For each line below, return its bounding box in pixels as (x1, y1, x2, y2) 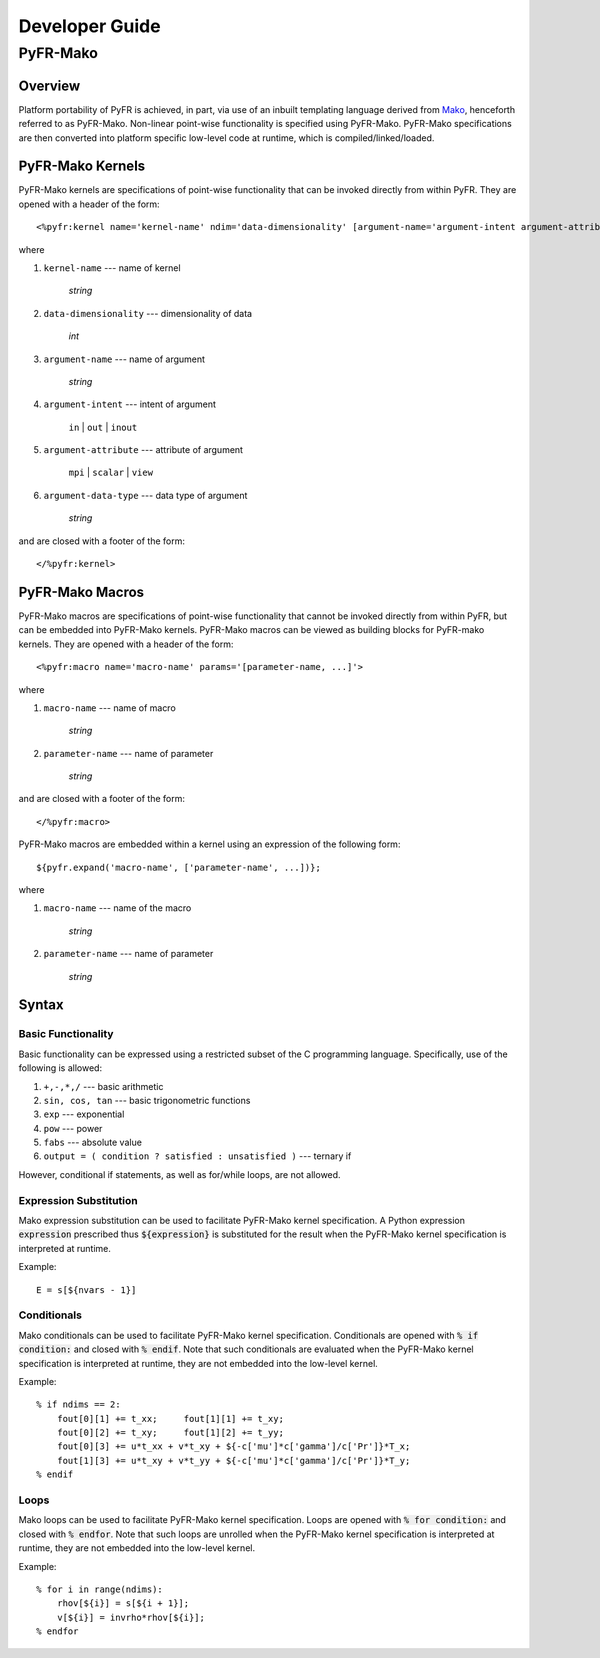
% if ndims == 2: (36, 1399, 121, 1410)
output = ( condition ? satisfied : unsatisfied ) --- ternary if (43, 1150, 352, 1162)
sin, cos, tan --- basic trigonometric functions (43, 1094, 251, 1106)
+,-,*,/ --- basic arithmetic (43, 1080, 164, 1092)
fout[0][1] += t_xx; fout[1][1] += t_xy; (56, 1413, 285, 1424)
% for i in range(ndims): (36, 1583, 164, 1595)
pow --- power (43, 1122, 103, 1134)
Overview (18, 77, 81, 94)
